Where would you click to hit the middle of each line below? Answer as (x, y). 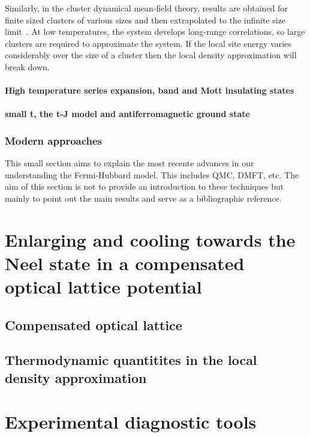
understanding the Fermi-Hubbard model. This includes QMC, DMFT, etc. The (152, 174)
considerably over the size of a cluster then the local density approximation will (151, 55)
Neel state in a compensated (125, 263)
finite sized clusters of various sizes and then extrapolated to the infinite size (145, 20)
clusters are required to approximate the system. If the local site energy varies (148, 43)
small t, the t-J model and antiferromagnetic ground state (127, 114)
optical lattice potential (103, 287)
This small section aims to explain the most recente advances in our (130, 163)
